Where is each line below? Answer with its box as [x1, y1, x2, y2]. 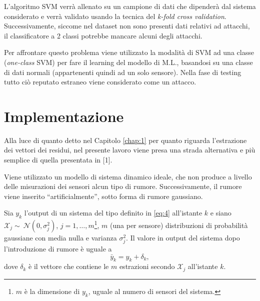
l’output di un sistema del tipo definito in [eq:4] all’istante [24, 207, 202, 218]
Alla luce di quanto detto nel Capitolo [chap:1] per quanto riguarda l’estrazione [4, 134, 247, 145]
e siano [210, 207, 231, 218]
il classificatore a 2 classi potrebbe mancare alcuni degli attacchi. [4, 30, 202, 40]
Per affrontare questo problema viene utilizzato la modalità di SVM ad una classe [4, 47, 254, 57]
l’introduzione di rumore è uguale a [4, 243, 112, 254]
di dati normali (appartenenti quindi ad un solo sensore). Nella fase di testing [4, 66, 241, 77]
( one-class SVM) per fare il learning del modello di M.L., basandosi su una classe [4, 56, 253, 67]
